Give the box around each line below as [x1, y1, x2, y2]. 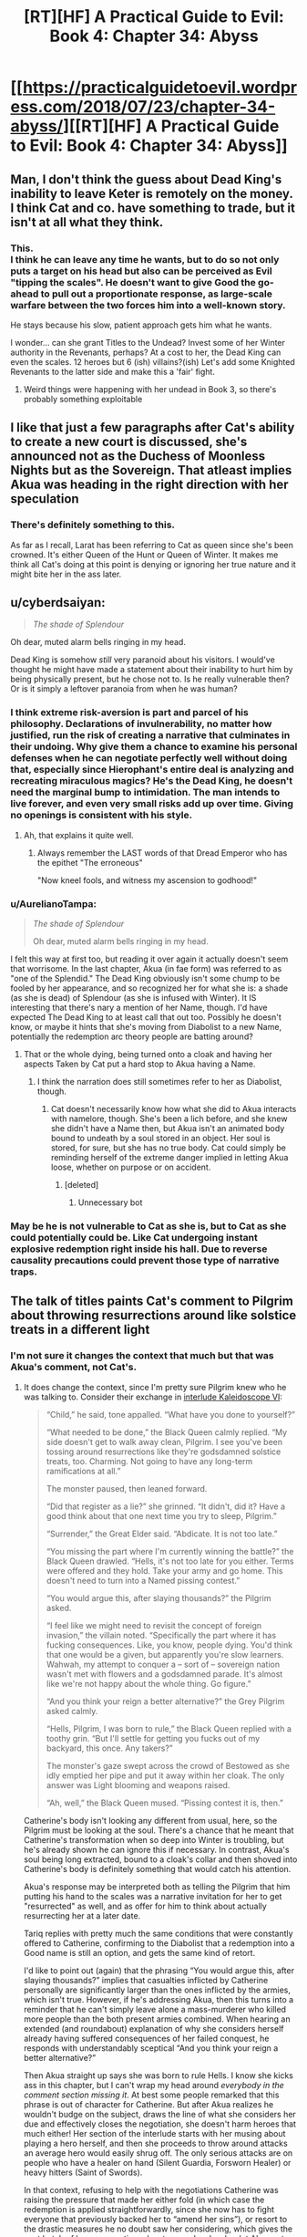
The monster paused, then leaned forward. [46, 1483, 208, 1493]
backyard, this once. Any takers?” [46, 1743, 174, 1753]
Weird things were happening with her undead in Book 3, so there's [23, 383, 277, 394]
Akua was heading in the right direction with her [10, 477, 290, 493]
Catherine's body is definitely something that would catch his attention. [23, 1863, 292, 1874]
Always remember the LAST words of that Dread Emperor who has [36, 847, 288, 858]
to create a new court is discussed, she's [10, 434, 248, 450]
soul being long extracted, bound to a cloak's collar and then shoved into [23, 1854, 298, 1865]
